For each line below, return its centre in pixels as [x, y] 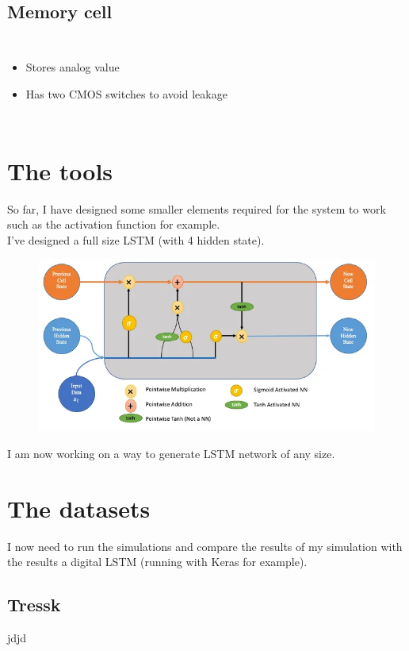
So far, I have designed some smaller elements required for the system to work [197, 208]
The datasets [79, 508]
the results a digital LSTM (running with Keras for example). [157, 562]
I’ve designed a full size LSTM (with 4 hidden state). [136, 239]
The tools [60, 170]
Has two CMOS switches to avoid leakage [126, 93]
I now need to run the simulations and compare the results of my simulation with [205, 546]
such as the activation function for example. [114, 224]
